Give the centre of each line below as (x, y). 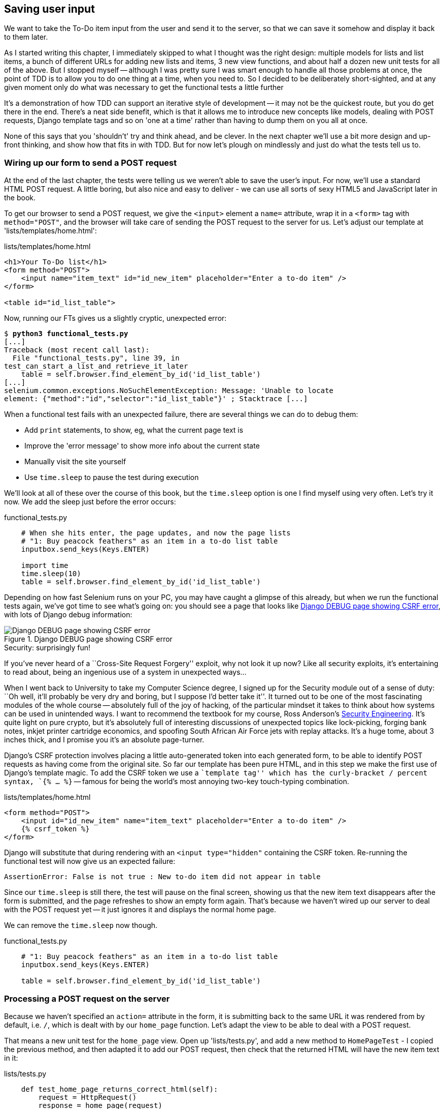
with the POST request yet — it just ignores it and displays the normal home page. (140, 910)
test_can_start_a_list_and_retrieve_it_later (96, 366)
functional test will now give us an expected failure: (90, 861)
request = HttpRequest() (88, 1097)
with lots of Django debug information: (68, 615)
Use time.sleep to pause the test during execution (112, 477)
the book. (20, 198)
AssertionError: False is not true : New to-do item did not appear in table (162, 877)
